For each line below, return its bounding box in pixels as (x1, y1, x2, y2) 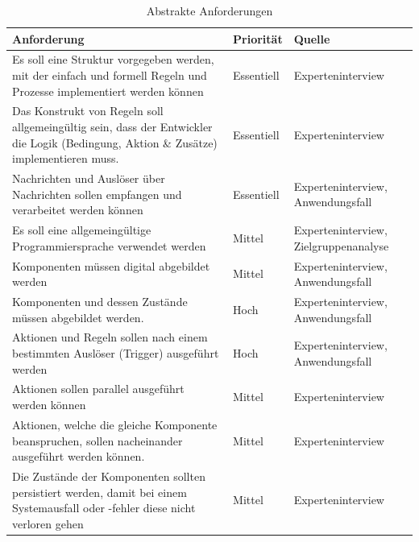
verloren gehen (12, 515, 84, 532)
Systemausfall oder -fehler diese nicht (12, 499, 196, 516)
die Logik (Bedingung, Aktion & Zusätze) (12, 134, 218, 151)
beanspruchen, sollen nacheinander (12, 432, 183, 449)
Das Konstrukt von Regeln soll (12, 102, 164, 119)
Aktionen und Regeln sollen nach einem (12, 329, 208, 345)
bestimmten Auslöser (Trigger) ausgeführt (12, 345, 219, 362)
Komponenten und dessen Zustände (12, 293, 188, 309)
